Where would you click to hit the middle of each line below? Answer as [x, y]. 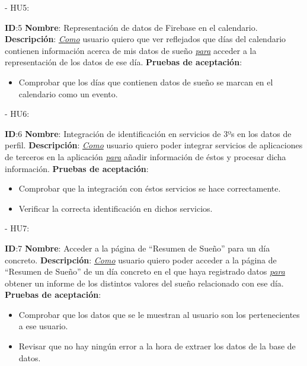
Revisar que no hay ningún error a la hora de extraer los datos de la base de [157, 346]
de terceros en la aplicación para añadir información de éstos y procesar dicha [145, 156]
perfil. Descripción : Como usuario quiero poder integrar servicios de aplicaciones [154, 145]
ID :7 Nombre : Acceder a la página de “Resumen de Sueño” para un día [137, 248]
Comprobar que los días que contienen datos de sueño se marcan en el [146, 82]
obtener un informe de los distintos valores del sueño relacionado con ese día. [144, 283]
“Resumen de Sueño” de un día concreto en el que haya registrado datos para [145, 271]
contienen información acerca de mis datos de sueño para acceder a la [131, 50]
